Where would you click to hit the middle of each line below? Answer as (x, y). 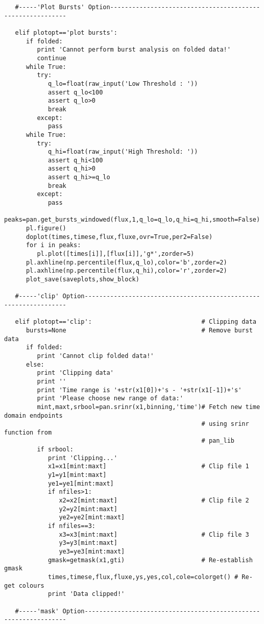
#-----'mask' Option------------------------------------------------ (138, 611)
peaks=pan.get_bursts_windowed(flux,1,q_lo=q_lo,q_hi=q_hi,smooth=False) (132, 220)
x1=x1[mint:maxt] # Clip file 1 (148, 466)
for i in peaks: (53, 245)
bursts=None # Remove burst (139, 330)
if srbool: (55, 450)
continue (52, 58)
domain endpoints (33, 415)
